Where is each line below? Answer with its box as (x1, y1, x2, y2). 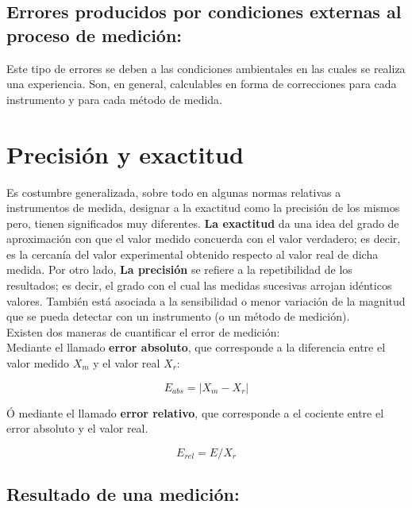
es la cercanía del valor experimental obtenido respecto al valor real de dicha (6, 245, 379, 262)
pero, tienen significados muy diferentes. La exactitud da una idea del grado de (6, 214, 399, 231)
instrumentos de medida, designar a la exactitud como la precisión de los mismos (6, 199, 400, 216)
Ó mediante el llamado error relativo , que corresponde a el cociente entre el (6, 404, 384, 421)
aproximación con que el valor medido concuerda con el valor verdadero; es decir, (6, 230, 401, 247)
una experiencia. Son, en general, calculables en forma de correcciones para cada (6, 75, 397, 92)
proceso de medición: (6, 22, 183, 47)
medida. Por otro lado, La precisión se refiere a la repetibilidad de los (6, 261, 352, 278)
